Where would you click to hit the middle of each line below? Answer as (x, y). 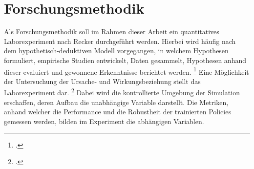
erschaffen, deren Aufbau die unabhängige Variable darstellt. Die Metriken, (116, 102)
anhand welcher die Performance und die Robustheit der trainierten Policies (117, 112)
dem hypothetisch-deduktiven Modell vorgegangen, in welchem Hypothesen (116, 51)
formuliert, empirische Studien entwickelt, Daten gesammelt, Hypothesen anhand (125, 60)
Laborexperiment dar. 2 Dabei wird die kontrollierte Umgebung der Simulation (122, 92)
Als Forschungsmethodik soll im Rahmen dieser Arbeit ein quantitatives (112, 32)
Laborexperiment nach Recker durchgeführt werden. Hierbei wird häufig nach (120, 41)
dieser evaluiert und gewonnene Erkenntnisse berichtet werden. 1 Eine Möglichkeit (127, 71)
